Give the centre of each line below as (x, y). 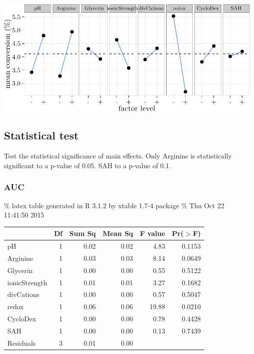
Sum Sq (83, 233)
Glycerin (20, 270)
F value (153, 233)
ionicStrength (27, 282)
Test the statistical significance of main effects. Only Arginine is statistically (118, 156)
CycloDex (22, 319)
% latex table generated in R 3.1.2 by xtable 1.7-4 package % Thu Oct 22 (114, 205)
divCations (23, 294)
